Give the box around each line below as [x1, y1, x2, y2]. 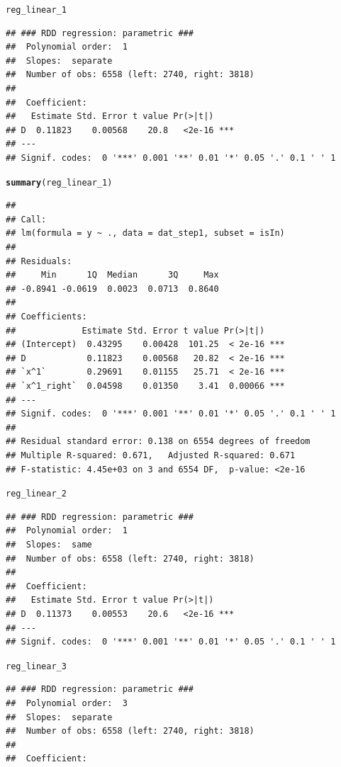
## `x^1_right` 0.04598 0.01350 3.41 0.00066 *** [6, 380, 285, 391]
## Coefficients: [6, 312, 87, 322]
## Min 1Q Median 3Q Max [6, 270, 219, 280]
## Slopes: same [6, 539, 92, 550]
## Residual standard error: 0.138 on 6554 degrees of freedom [6, 436, 311, 447]
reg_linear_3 [6, 661, 67, 671]
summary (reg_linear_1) [6, 177, 113, 188]
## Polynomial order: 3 [6, 698, 128, 708]
